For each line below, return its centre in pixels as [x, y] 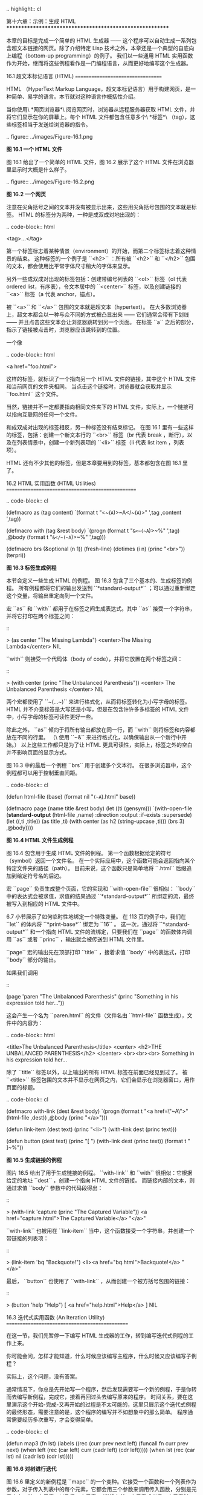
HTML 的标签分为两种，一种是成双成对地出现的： [79, 215]
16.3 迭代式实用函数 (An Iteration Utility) [56, 1317]
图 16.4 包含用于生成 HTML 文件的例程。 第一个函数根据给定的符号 [89, 853]
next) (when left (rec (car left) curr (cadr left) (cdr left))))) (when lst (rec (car [101, 1450]
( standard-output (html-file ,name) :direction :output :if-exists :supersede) [99, 815]
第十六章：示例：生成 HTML [41, 21]
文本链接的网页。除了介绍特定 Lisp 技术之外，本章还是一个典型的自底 [103, 48]
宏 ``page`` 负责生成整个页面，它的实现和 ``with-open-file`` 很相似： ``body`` [101, 889]
